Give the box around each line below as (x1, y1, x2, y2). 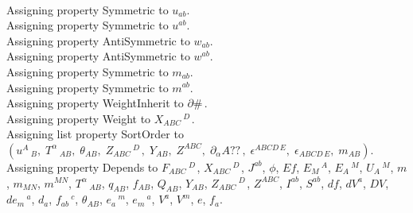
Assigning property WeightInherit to (6, 95, 184, 111)
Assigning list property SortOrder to (6, 126, 184, 142)
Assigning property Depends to (6, 158, 158, 175)
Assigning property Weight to (6, 110, 151, 126)
